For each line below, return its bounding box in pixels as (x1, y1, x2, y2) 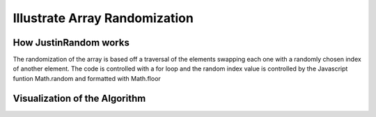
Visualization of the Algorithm (13, 92, 146, 104)
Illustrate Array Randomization (13, 10, 194, 26)
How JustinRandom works (13, 37, 130, 48)
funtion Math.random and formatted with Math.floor (13, 74, 162, 82)
